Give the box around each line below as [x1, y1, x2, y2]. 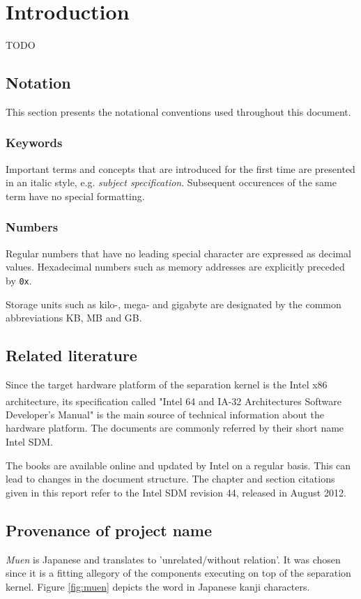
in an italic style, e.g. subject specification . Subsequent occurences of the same [6, 175, 337, 190]
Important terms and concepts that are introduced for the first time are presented [6, 161, 355, 176]
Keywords [6, 134, 63, 151]
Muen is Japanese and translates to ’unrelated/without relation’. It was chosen [6, 552, 341, 566]
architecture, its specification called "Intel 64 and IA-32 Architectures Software [6, 393, 342, 408]
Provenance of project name [6, 519, 212, 540]
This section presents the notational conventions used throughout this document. [6, 104, 351, 119]
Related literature [6, 344, 137, 366]
